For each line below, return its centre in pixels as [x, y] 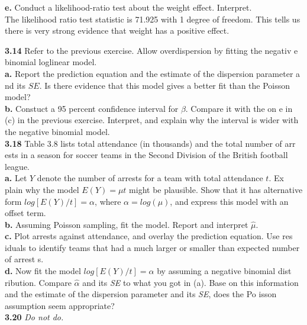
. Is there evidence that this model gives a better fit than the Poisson [165, 85]
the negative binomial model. [57, 131]
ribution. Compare [38, 282]
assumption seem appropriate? [60, 305]
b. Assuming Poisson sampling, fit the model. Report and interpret [127, 224]
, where [108, 201]
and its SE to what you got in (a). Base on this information [190, 282]
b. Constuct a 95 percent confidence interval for [92, 108]
